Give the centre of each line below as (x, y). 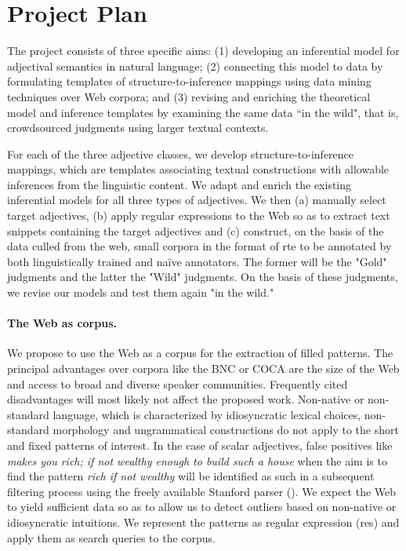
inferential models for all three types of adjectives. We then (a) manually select (197, 200)
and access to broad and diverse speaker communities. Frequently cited (178, 383)
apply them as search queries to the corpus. (112, 537)
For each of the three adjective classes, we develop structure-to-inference (181, 153)
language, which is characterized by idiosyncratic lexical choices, (207, 414)
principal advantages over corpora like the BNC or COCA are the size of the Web (203, 369)
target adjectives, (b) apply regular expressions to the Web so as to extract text (199, 215)
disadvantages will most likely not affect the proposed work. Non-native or (186, 399)
